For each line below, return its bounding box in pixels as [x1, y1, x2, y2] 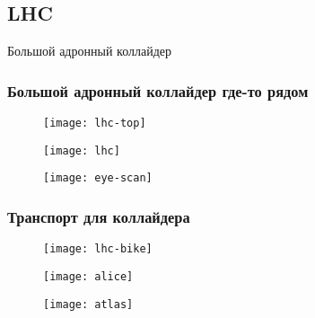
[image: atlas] [43, 297, 134, 311]
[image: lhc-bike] [43, 243, 153, 256]
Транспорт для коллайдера [7, 205, 190, 227]
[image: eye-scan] [43, 172, 153, 185]
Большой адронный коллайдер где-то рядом [7, 79, 309, 102]
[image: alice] [43, 269, 134, 283]
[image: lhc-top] [43, 117, 146, 130]
